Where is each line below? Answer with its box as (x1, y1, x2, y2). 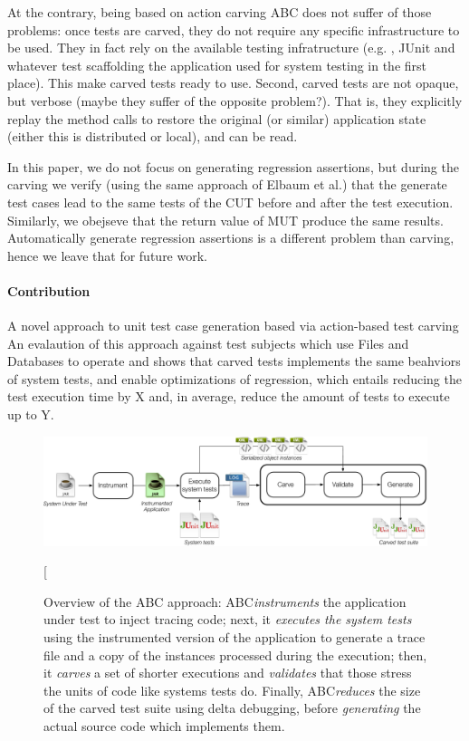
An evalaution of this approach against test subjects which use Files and (7, 333, 409, 352)
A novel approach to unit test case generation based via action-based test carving (7, 316, 459, 335)
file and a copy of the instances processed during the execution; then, (43, 645, 427, 664)
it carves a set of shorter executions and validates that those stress (43, 663, 412, 682)
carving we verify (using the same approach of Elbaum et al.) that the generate (7, 175, 447, 194)
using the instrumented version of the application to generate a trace (43, 627, 426, 646)
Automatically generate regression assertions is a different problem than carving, (7, 228, 455, 247)
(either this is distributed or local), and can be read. (7, 127, 298, 146)
